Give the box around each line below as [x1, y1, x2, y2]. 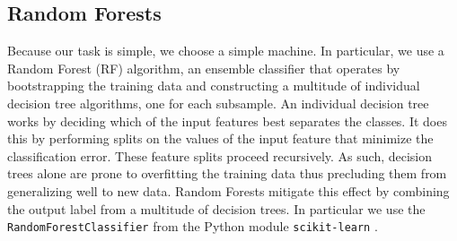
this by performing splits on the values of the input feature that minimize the [7, 129, 434, 148]
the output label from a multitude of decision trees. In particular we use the [7, 199, 426, 218]
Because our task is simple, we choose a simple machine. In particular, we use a [7, 41, 444, 60]
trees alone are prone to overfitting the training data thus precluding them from [7, 164, 447, 183]
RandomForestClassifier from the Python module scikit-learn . [7, 217, 378, 236]
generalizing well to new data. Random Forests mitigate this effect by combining [7, 181, 450, 200]
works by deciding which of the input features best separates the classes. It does [7, 111, 447, 130]
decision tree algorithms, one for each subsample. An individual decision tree [7, 93, 429, 112]
